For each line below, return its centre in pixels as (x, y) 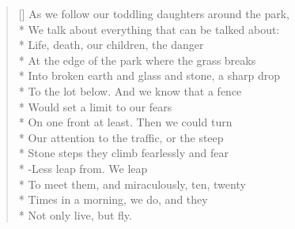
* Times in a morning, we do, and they (113, 199)
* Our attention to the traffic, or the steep (121, 137)
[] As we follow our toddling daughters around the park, (154, 13)
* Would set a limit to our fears (95, 106)
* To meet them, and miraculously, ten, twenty (132, 184)
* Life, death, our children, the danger (111, 45)
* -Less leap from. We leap (83, 168)
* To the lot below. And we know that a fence (130, 90)
